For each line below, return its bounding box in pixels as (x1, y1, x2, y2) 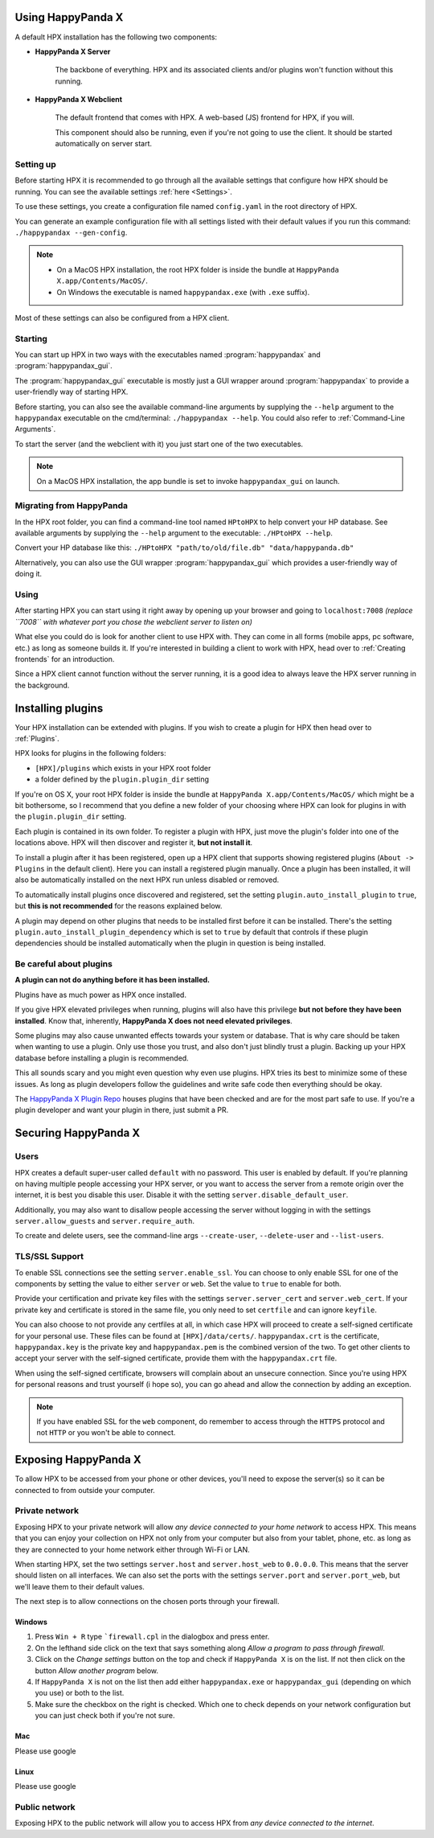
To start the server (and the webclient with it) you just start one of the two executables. (14, 439, 304, 449)
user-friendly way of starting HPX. (14, 387, 129, 397)
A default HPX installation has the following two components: (14, 32, 217, 42)
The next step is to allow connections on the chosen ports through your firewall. (14, 1597, 280, 1606)
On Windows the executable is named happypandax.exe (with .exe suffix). (56, 287, 310, 297)
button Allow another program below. (35, 1665, 159, 1676)
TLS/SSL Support (14, 1251, 84, 1262)
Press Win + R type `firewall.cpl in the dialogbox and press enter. (35, 1632, 270, 1642)
